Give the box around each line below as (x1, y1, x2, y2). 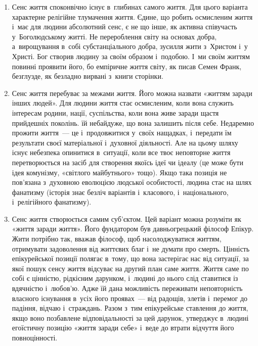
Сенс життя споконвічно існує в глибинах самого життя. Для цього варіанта (12, 2, 248, 12)
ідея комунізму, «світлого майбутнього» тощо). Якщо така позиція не (12, 167, 227, 177)
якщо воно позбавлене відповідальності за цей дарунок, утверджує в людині (12, 312, 249, 323)
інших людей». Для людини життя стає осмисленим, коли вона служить (12, 97, 234, 108)
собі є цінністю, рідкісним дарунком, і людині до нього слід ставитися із (12, 273, 238, 283)
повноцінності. (12, 332, 58, 342)
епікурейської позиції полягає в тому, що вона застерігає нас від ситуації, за (12, 253, 249, 264)
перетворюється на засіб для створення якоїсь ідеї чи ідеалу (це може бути (12, 157, 243, 167)
